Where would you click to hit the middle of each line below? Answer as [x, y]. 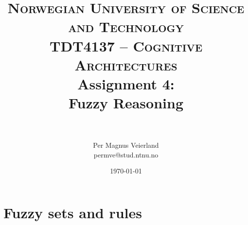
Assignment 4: [126, 83]
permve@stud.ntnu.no [126, 154]
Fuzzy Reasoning [126, 103]
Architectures [126, 64]
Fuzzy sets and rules [73, 213]
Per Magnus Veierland [126, 145]
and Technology [126, 26]
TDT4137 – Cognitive [126, 45]
